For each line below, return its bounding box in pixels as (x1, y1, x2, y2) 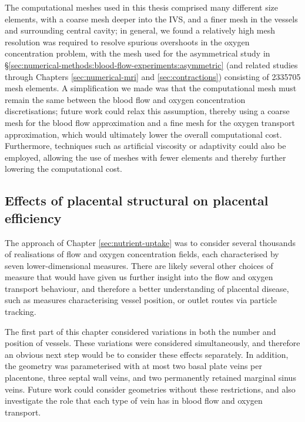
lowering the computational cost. (5, 162, 123, 175)
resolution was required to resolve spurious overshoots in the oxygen (5, 35, 250, 48)
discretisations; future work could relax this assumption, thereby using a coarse (5, 105, 290, 117)
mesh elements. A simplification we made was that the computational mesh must (5, 82, 297, 94)
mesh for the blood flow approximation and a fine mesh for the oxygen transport (5, 116, 295, 128)
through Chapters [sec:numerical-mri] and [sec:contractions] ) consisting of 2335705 (5, 70, 301, 82)
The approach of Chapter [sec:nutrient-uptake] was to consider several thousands (5, 236, 296, 248)
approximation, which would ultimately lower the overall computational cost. (5, 128, 282, 140)
